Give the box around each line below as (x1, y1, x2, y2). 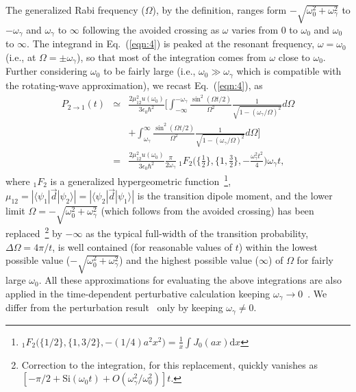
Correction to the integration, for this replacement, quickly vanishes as (21, 357, 318, 371)
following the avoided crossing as (82, 22, 220, 36)
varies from (231, 22, 279, 36)
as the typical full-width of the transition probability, (86, 226, 309, 241)
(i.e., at (5, 50, 36, 64)
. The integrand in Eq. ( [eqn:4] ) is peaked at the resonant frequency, (27, 36, 315, 51)
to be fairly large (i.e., (103, 64, 196, 78)
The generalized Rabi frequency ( (5, 3, 145, 16)
